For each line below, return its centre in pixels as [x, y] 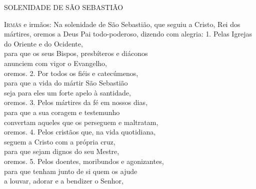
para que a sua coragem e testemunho [62, 112]
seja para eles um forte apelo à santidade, [67, 92]
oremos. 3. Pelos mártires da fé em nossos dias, [76, 102]
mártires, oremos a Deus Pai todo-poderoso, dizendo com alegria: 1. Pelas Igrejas [128, 34]
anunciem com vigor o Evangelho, [55, 63]
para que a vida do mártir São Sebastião [66, 83]
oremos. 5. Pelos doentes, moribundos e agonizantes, [84, 161]
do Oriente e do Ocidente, [43, 43]
